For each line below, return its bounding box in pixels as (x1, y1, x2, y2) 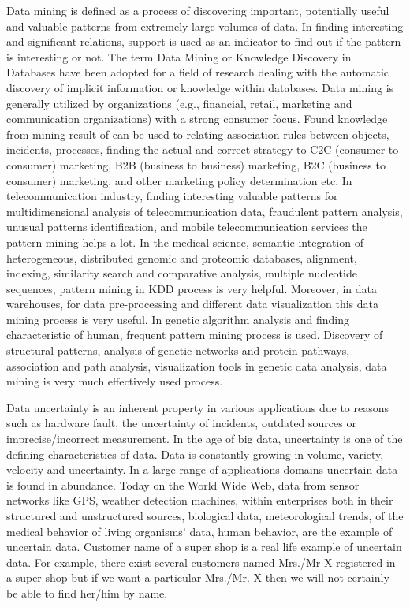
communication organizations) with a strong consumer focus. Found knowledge (6, 110, 388, 127)
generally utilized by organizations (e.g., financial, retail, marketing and (6, 95, 352, 111)
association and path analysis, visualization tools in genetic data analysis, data (6, 357, 387, 374)
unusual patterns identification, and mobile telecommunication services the (6, 218, 367, 235)
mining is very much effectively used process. (6, 373, 223, 389)
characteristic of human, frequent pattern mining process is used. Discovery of (6, 326, 383, 343)
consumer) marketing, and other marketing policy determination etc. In (6, 172, 352, 188)
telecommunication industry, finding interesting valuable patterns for (6, 188, 338, 204)
